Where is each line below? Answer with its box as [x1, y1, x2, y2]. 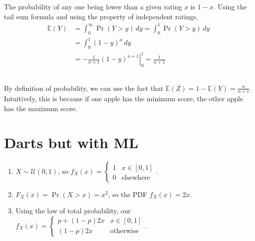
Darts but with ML [4, 132, 138, 152]
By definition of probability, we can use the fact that [4, 82, 164, 93]
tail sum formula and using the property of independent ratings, [4, 11, 198, 21]
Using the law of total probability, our [15, 205, 131, 216]
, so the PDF [108, 189, 147, 199]
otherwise [110, 228, 139, 235]
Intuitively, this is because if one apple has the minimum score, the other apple [4, 93, 243, 104]
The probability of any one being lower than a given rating [4, 1, 182, 11]
